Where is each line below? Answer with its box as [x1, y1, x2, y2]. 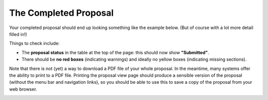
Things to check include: [9, 40, 60, 46]
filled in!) [9, 31, 27, 37]
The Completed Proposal [9, 7, 114, 18]
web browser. [9, 86, 37, 92]
